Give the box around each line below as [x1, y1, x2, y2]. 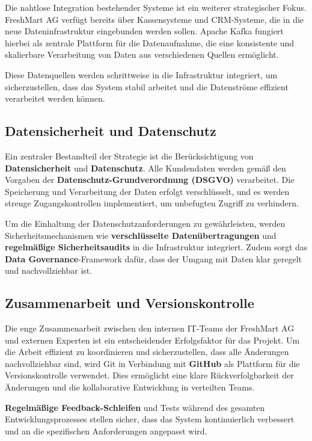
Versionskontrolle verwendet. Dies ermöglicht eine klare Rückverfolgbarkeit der [5, 369, 294, 381]
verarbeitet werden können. [5, 92, 105, 105]
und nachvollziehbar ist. [5, 264, 93, 277]
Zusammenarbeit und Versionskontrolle [5, 294, 254, 312]
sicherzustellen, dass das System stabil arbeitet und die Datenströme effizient [5, 80, 289, 93]
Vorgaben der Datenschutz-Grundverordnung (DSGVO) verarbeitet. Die [5, 173, 295, 186]
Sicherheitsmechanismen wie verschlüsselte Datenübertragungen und [5, 229, 277, 241]
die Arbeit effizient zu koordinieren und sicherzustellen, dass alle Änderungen [5, 345, 289, 358]
